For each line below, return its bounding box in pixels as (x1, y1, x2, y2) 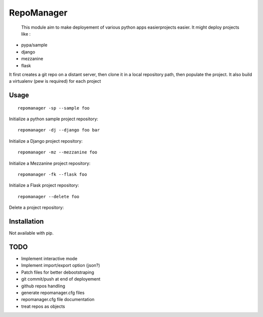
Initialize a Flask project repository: (9, 183, 79, 188)
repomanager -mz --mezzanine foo (18, 149, 97, 155)
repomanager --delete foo (18, 194, 80, 199)
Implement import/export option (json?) (21, 262, 100, 268)
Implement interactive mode (21, 256, 77, 261)
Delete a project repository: (9, 205, 64, 210)
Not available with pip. (9, 230, 54, 236)
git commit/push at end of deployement (21, 276, 101, 282)
